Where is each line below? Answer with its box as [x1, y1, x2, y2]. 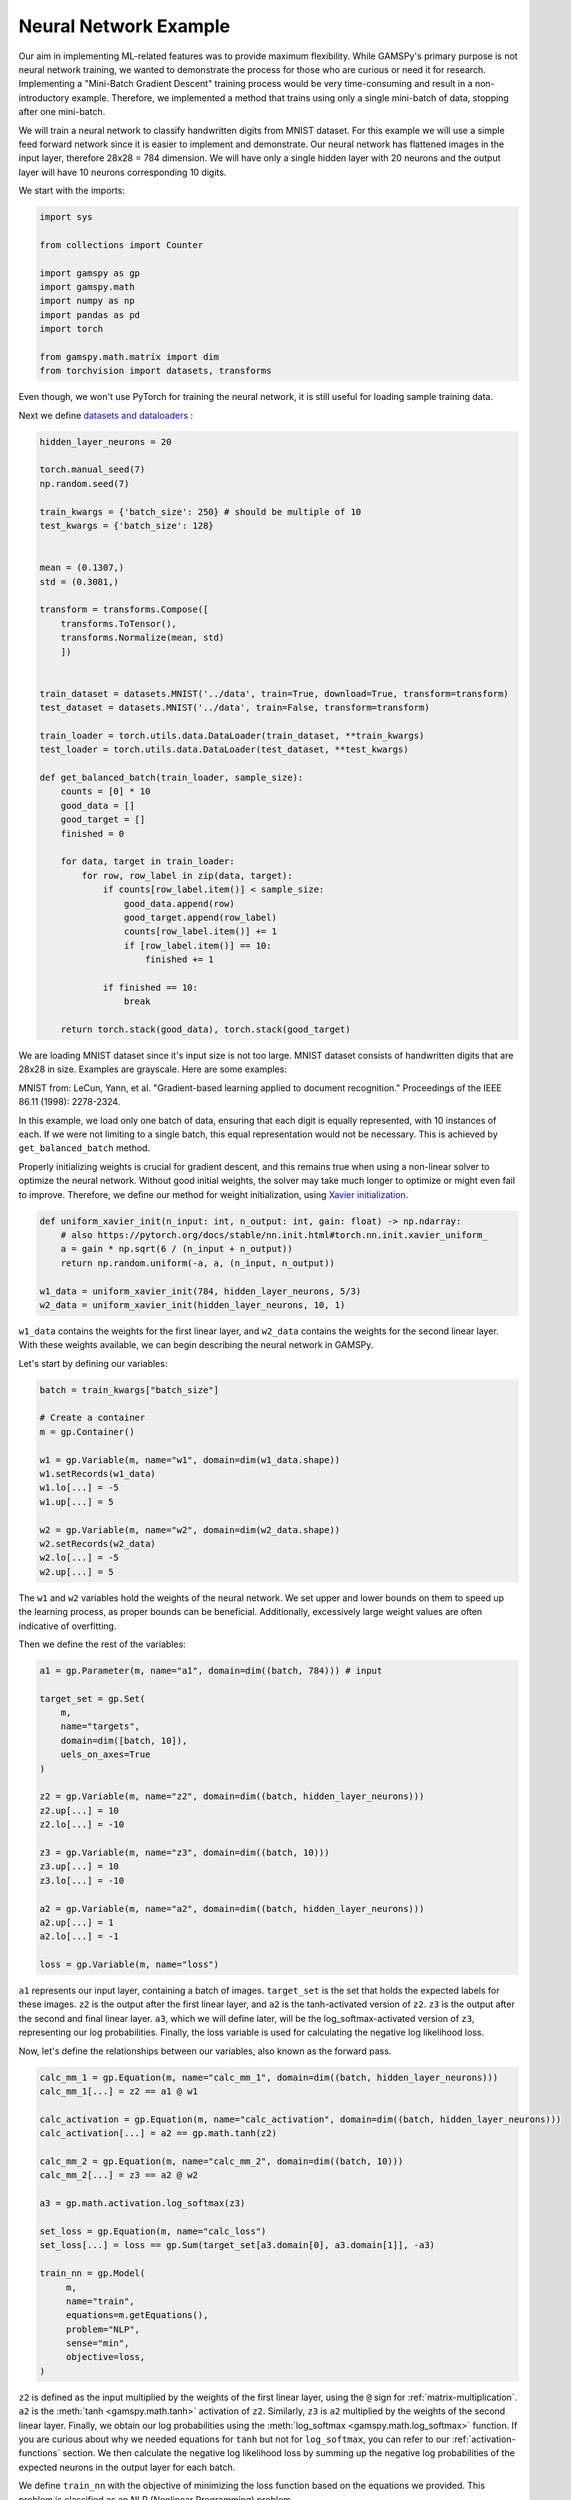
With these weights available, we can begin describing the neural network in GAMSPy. [18, 1339, 374, 1351]
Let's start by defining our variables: [18, 1357, 168, 1369]
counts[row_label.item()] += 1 [123, 926, 277, 937]
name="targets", [60, 1721, 140, 1732]
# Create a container [39, 1412, 146, 1424]
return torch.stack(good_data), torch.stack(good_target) [60, 1024, 351, 1035]
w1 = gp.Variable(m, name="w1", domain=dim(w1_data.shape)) [39, 1454, 341, 1465]
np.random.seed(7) [39, 478, 130, 489]
